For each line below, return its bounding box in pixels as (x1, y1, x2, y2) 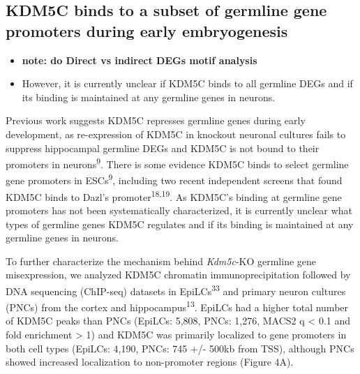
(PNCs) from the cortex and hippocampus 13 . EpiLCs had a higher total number (6, 298, 349, 314)
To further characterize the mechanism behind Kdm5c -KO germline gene (6, 253, 317, 268)
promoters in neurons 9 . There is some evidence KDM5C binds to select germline (6, 155, 349, 171)
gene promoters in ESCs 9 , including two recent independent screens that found (6, 171, 343, 188)
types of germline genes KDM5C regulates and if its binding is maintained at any (6, 216, 354, 231)
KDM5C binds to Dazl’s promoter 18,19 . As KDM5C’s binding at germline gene (6, 187, 342, 204)
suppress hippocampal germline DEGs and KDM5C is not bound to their (6, 140, 320, 155)
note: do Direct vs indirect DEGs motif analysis (22, 52, 257, 67)
